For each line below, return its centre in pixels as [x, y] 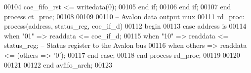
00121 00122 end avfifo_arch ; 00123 [58, 64]
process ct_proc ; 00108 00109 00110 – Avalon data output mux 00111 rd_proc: [124, 16]
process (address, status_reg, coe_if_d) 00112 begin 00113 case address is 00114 [125, 26]
